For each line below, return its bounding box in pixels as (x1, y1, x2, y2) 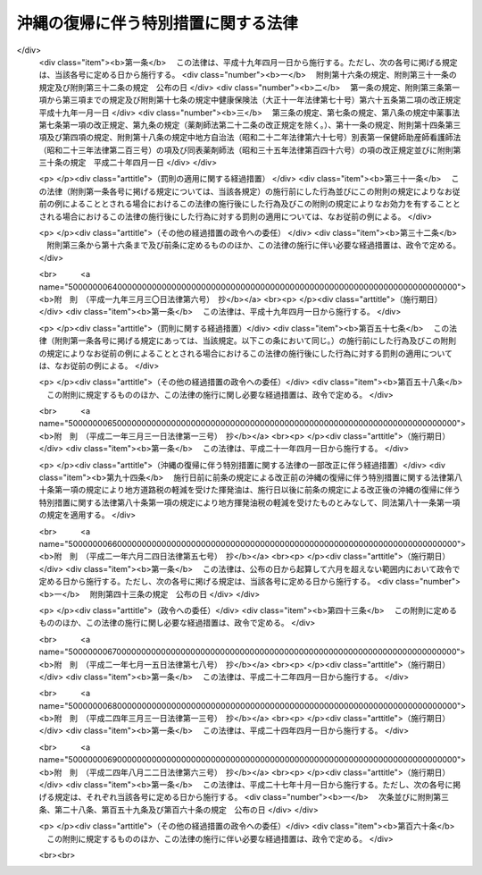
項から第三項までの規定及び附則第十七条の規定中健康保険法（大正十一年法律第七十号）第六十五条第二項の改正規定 (38, 95, 461, 105)
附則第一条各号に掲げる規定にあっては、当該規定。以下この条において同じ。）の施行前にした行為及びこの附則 (54, 335, 457, 346)
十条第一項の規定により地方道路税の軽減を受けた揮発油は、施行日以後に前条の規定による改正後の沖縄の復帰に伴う (38, 484, 461, 495)
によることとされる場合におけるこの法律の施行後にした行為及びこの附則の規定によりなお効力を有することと (62, 198, 461, 209)
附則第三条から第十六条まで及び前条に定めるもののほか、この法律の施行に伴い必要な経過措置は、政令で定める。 (46, 240, 461, 250)
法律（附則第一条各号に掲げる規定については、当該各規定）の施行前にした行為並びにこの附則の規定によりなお (46, 186, 453, 197)
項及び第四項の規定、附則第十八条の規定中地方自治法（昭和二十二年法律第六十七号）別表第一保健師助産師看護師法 (38, 132, 461, 143)
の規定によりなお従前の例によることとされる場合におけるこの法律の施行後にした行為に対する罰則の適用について (38, 348, 453, 358)
